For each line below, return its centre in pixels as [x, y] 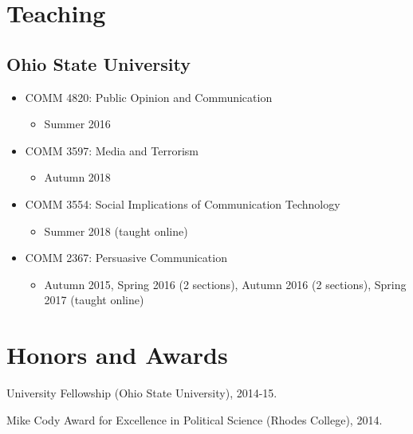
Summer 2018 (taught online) [116, 231]
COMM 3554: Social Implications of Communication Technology [183, 203]
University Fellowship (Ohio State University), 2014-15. [142, 393]
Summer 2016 [77, 124]
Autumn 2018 [77, 177]
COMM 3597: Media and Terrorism [112, 150]
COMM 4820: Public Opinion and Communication [149, 97]
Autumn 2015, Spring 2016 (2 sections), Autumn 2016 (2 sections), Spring [225, 284]
